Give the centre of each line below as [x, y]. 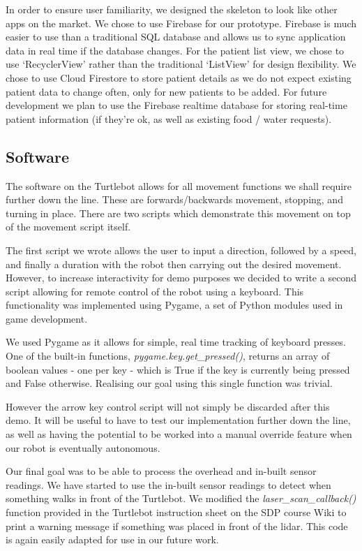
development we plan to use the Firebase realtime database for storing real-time [176, 105]
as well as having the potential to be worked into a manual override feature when [179, 434]
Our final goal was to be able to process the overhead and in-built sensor [161, 471]
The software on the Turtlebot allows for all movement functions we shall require [179, 185]
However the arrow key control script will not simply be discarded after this [168, 406]
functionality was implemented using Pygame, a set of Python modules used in [174, 305]
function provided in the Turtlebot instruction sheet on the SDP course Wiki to [176, 512]
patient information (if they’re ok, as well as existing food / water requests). [169, 118]
